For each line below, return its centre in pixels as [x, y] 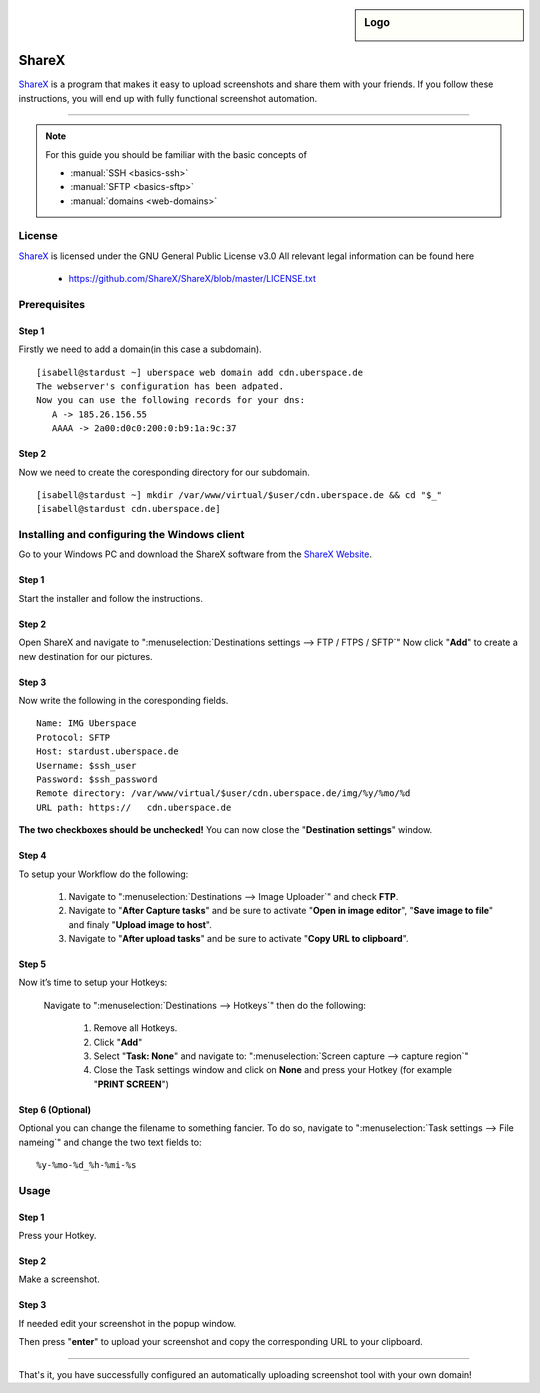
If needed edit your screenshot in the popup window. [127, 1323]
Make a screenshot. [59, 1279]
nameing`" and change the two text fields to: [110, 1142]
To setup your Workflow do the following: [103, 874]
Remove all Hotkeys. [135, 1028]
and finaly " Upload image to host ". [140, 924]
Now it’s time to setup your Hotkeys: [93, 982]
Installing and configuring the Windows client [131, 535]
